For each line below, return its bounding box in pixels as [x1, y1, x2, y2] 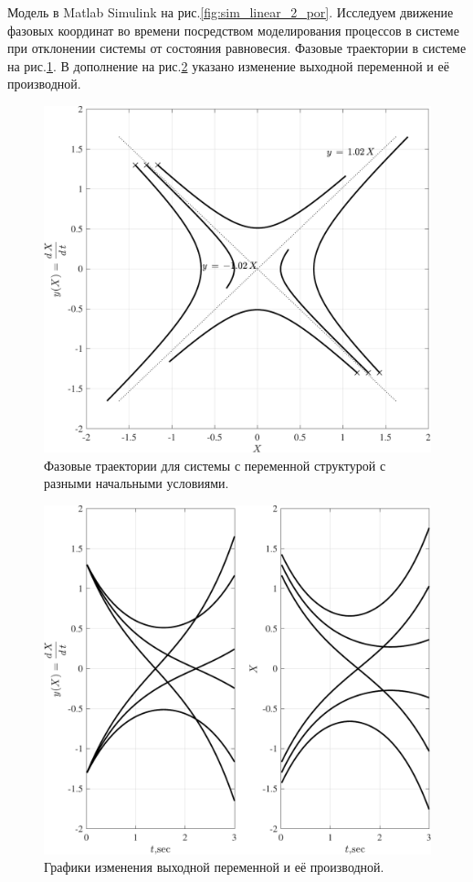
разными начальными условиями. [44, 473, 229, 493]
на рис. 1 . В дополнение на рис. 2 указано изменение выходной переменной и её [7, 56, 449, 75]
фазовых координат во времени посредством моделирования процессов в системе [7, 20, 459, 39]
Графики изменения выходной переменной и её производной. [44, 857, 384, 877]
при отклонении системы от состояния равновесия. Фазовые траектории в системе [7, 38, 467, 58]
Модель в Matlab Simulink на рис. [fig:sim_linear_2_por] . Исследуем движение [7, 3, 454, 21]
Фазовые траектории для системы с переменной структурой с [44, 455, 386, 474]
